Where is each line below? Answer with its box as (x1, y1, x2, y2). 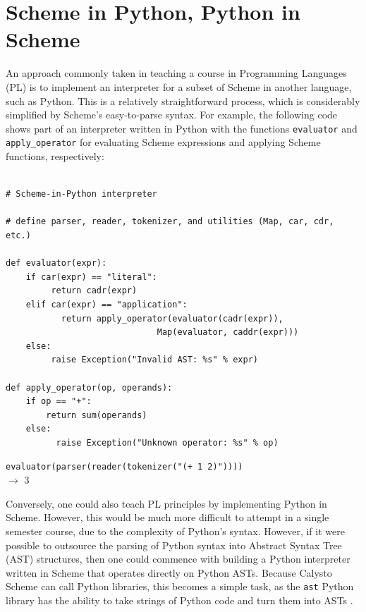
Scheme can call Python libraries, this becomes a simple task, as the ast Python (6, 579, 354, 594)
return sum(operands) (46, 410, 147, 420)
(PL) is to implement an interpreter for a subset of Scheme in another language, (6, 79, 352, 94)
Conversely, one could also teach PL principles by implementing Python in (6, 496, 327, 510)
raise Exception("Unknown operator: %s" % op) (56, 437, 279, 448)
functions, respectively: (6, 149, 104, 163)
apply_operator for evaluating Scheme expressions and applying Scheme (6, 135, 321, 149)
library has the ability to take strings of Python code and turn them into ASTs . (6, 592, 353, 607)
